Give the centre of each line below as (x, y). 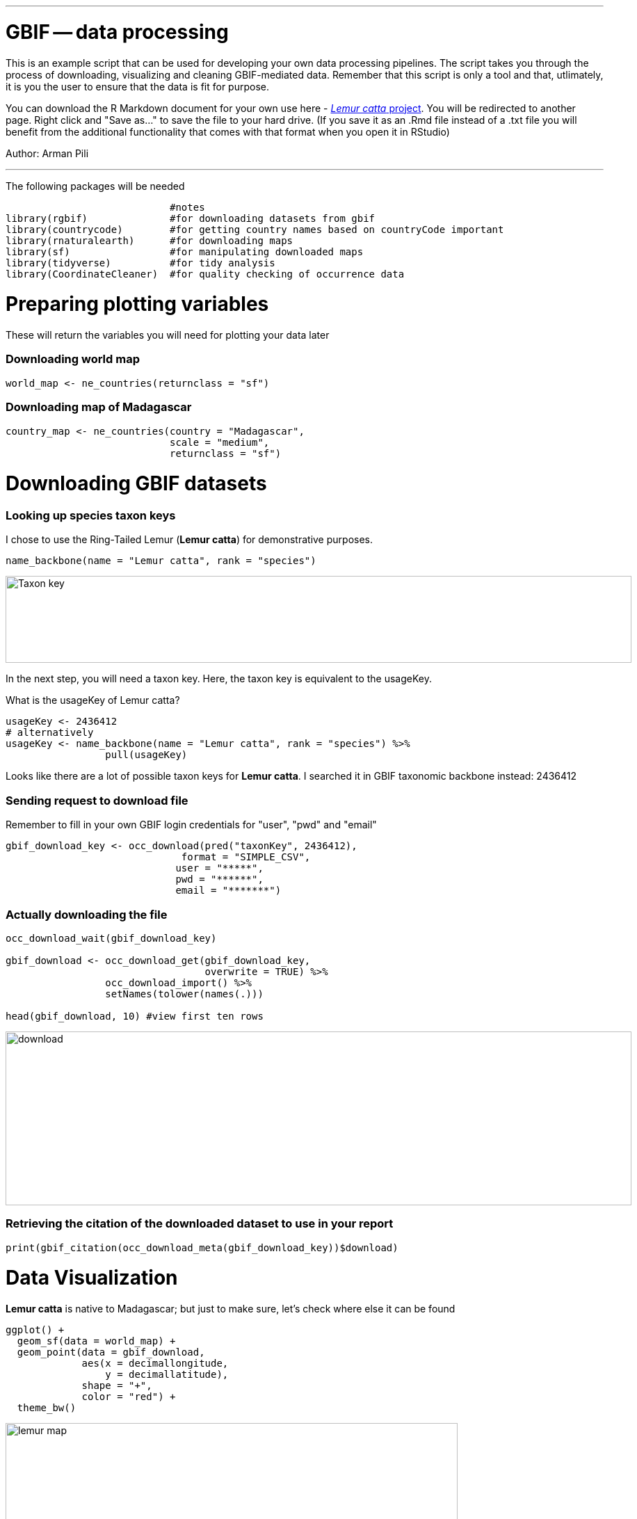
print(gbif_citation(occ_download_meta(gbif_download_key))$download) (202, 1247)
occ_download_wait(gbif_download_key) (111, 938)
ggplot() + (35, 1330)
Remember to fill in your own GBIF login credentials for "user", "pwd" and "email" (191, 825)
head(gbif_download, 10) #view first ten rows (135, 1016)
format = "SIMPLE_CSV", (246, 857)
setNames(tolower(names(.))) (184, 994)
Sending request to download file (97, 800)
